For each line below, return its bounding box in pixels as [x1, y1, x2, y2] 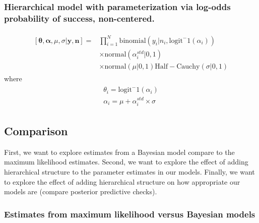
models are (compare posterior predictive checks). [4, 186, 157, 197]
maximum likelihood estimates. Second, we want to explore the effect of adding [4, 156, 248, 167]
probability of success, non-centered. [4, 12, 155, 24]
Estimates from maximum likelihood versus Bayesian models [4, 207, 255, 220]
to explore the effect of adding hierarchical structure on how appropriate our [4, 176, 240, 187]
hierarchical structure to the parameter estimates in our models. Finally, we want [4, 166, 255, 177]
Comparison [4, 123, 68, 139]
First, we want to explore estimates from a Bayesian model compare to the [4, 146, 235, 157]
